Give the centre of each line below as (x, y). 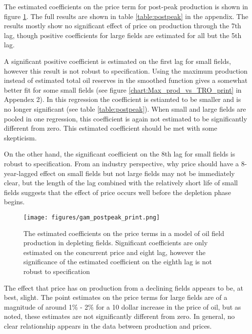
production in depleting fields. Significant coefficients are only (116, 243)
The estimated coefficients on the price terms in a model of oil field (124, 233)
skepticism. (21, 137)
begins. (14, 202)
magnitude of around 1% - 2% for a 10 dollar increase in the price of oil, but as (123, 306)
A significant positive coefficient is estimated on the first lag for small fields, (117, 61)
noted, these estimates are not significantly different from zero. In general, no (119, 316)
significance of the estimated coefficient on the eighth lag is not (118, 262)
